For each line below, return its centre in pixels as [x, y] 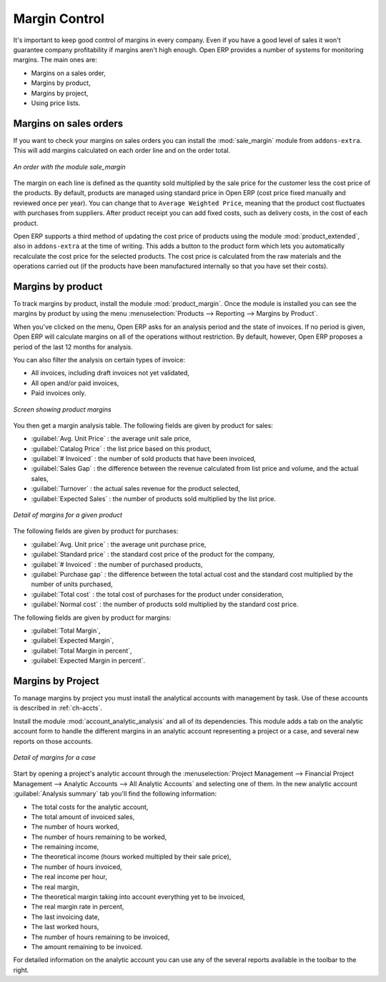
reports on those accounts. [53, 741]
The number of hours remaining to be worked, [99, 837]
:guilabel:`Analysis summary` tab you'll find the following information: [115, 794]
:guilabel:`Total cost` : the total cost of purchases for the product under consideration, [157, 594]
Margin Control [59, 19]
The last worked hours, [65, 927]
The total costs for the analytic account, [90, 807]
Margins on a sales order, [69, 73]
